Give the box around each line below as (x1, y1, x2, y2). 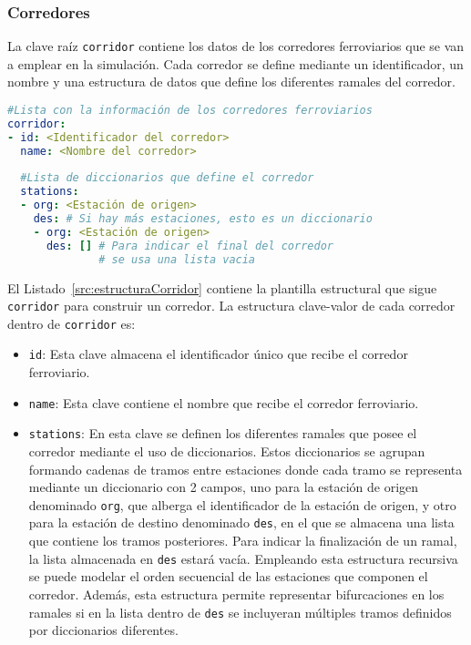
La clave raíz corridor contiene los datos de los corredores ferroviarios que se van (7, 36, 465, 56)
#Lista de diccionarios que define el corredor (20, 171, 314, 185)
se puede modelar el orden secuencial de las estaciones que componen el (28, 567, 428, 586)
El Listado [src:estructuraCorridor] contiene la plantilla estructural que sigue (7, 278, 437, 297)
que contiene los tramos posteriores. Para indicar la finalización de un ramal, (28, 531, 457, 550)
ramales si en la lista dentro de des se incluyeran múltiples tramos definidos (28, 602, 452, 621)
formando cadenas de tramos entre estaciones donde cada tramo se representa (28, 459, 463, 478)
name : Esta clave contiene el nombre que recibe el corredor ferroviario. (28, 393, 419, 412)
